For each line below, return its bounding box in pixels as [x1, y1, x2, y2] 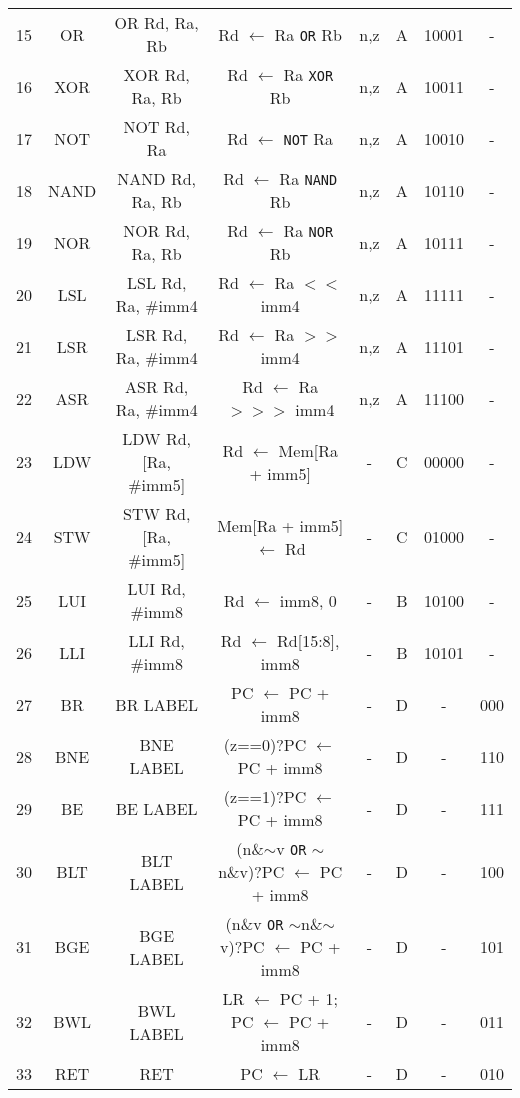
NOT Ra [283, 126, 334, 150]
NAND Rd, [117, 167, 197, 190]
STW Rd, [122, 502, 191, 525]
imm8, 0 [279, 588, 337, 612]
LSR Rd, [126, 323, 188, 346]
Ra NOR [283, 219, 334, 242]
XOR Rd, [123, 63, 190, 86]
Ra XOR [283, 63, 334, 86]
